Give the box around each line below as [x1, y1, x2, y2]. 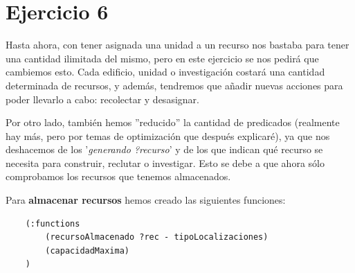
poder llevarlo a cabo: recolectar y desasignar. [6, 91, 199, 106]
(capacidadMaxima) [45, 245, 129, 256]
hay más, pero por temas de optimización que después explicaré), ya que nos [6, 128, 330, 143]
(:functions [25, 218, 80, 229]
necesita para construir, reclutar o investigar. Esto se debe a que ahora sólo [6, 155, 325, 170]
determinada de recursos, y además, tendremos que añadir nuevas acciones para [6, 78, 343, 92]
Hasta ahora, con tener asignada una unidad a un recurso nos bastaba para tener [6, 37, 349, 52]
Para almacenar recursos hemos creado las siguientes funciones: [6, 193, 286, 207]
